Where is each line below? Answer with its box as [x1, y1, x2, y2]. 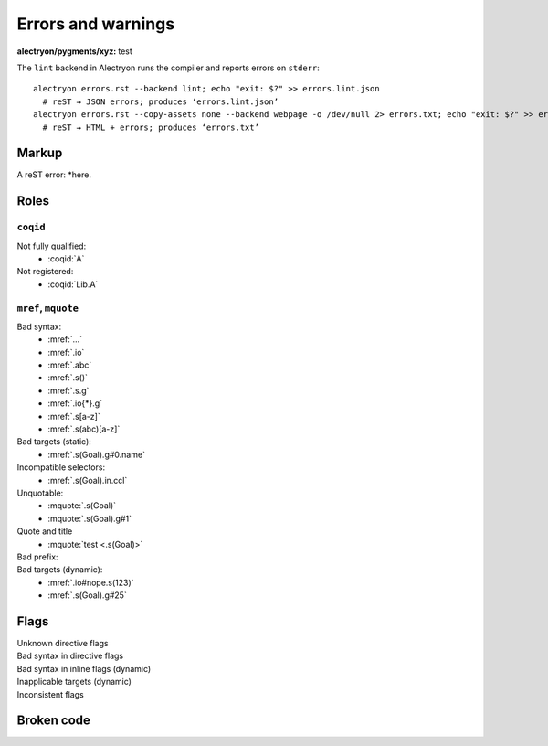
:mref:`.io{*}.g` [47, 398, 103, 409]
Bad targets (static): [16, 436, 91, 447]
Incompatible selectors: [16, 462, 105, 473]
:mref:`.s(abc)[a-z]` [47, 423, 121, 434]
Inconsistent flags [16, 688, 84, 699]
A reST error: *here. [16, 169, 91, 180]
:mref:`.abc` [47, 359, 92, 370]
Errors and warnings [16, 14, 175, 34]
